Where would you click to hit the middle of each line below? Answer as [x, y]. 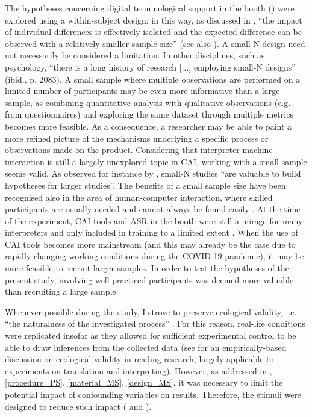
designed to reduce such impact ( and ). [78, 406]
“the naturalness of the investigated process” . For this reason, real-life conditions [155, 323]
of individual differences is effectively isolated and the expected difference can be [153, 32]
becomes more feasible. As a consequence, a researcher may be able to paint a [148, 126]
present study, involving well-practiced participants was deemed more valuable [149, 279]
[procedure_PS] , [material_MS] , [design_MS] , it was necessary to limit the [144, 382]
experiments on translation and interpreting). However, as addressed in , [139, 370]
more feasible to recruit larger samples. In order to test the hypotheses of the [147, 268]
